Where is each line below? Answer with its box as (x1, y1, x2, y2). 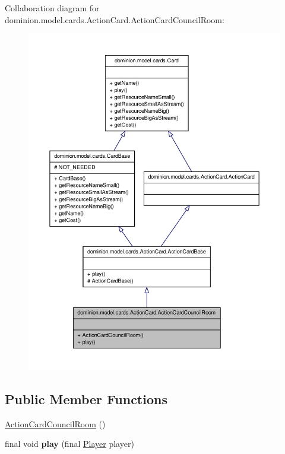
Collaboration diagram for (5, 2, 100, 14)
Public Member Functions (5, 389, 167, 408)
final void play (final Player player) (5, 437, 134, 450)
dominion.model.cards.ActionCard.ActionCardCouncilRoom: (5, 13, 224, 26)
